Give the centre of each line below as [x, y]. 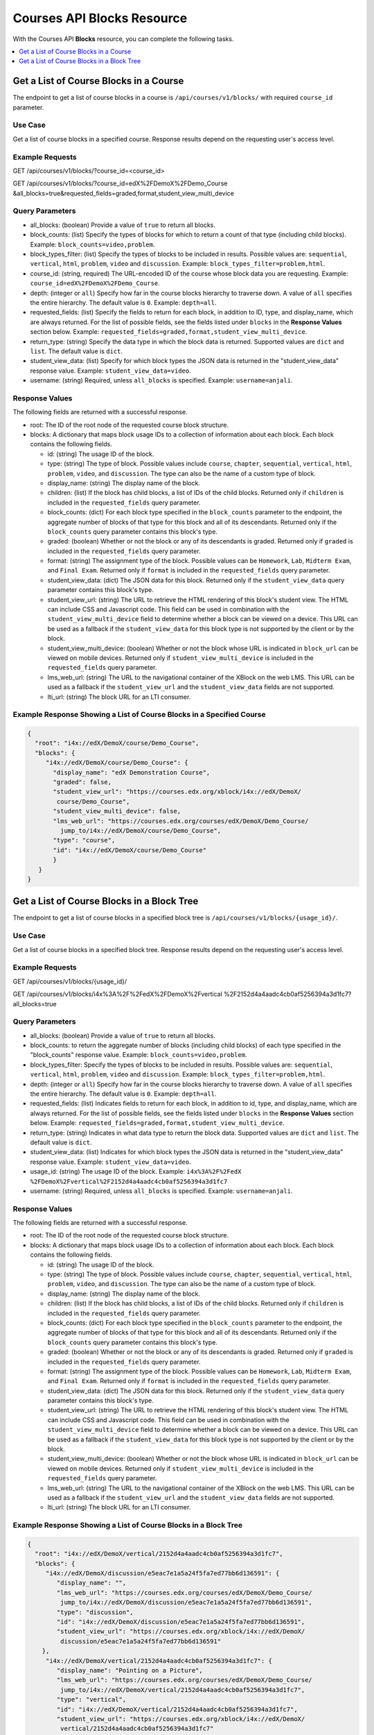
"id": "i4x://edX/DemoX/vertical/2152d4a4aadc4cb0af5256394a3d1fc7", [177, 1709]
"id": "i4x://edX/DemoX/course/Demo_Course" [130, 850]
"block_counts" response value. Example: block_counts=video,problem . [139, 1055]
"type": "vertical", [91, 1700]
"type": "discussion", [95, 1612]
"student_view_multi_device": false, [117, 811]
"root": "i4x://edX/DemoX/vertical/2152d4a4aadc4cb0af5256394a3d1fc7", [159, 1554]
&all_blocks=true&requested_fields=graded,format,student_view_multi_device [124, 193]
